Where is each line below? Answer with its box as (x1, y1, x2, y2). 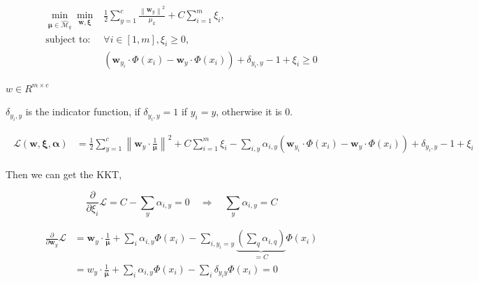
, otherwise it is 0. (216, 104, 293, 119)
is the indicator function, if (25, 104, 140, 119)
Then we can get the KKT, (6, 166, 122, 181)
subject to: (45, 34, 91, 45)
